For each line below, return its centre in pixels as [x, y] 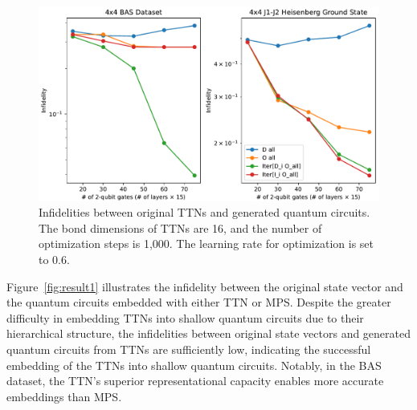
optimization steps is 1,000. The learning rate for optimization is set [206, 244]
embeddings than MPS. [64, 396]
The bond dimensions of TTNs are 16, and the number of [180, 227]
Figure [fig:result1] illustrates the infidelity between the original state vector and [205, 286]
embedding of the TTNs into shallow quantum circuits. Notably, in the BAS [194, 365]
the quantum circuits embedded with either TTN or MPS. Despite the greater [199, 302]
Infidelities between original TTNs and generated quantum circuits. [204, 212]
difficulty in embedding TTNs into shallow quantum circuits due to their [185, 317]
